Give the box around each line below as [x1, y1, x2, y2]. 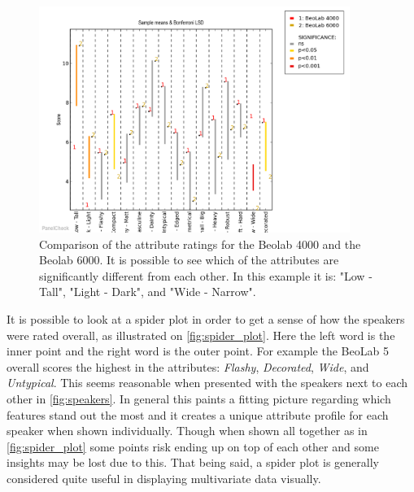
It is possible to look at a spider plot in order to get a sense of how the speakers [7, 310, 405, 327]
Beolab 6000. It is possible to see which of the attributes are [39, 251, 339, 268]
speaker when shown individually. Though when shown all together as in [7, 422, 368, 439]
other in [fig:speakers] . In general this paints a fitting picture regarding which [7, 390, 391, 407]
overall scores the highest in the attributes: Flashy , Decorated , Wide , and [7, 358, 369, 375]
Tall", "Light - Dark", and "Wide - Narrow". [39, 283, 256, 300]
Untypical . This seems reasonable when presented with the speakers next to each [7, 374, 407, 391]
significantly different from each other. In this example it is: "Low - [39, 267, 373, 284]
